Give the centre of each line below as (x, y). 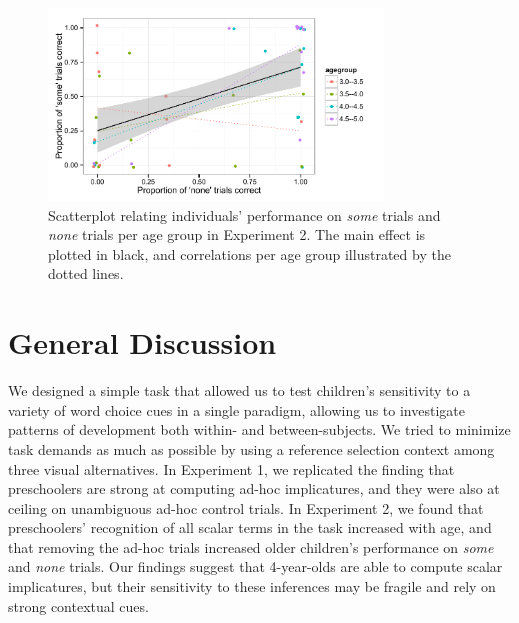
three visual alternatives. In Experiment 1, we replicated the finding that (231, 468)
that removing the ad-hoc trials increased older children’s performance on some (251, 546)
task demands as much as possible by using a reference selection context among (251, 448)
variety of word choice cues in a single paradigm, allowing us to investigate (236, 409)
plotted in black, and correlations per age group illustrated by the (249, 253)
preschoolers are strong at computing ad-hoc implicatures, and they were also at (254, 488)
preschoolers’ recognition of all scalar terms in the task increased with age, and (250, 527)
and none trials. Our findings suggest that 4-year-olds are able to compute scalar (255, 566)
